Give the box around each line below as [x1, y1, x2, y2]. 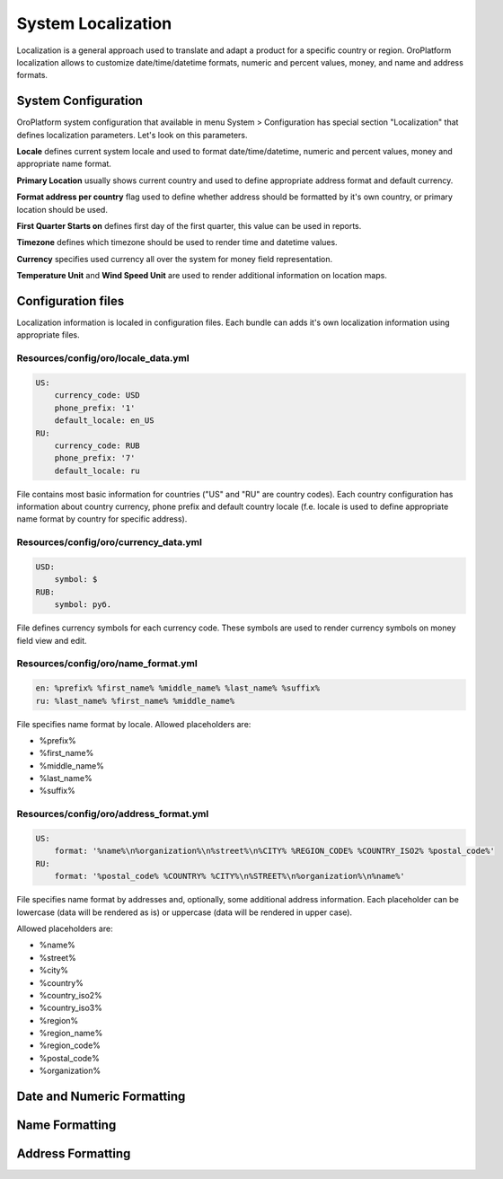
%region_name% [39, 1028, 103, 1039]
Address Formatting [16, 1146, 131, 1162]
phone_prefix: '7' [54, 453, 136, 463]
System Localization [16, 13, 172, 33]
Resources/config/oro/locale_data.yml [16, 352, 190, 365]
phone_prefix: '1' [54, 402, 136, 413]
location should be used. [16, 204, 108, 215]
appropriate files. [16, 330, 80, 340]
